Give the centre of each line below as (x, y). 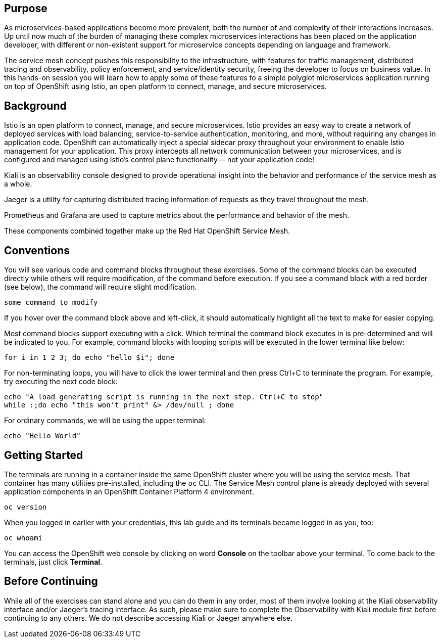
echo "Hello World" (42, 436)
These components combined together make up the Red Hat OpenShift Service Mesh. (147, 231)
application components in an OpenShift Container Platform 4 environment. (129, 491)
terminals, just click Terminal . (53, 562)
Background (35, 106)
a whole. (18, 184)
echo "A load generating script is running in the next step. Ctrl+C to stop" (164, 397)
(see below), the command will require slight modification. (101, 287)
